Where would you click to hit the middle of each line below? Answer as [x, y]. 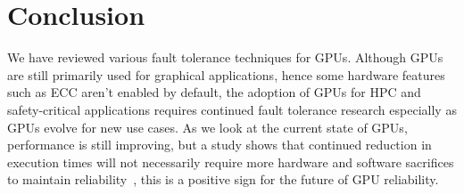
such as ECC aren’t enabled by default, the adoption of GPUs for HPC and [214, 92]
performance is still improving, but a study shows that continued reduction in [220, 145]
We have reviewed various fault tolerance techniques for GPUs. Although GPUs [225, 57]
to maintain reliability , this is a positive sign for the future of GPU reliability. [223, 179]
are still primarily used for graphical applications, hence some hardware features [226, 74]
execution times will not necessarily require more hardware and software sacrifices [231, 162]
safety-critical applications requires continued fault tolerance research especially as [232, 109]
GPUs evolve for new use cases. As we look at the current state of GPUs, [207, 127]
